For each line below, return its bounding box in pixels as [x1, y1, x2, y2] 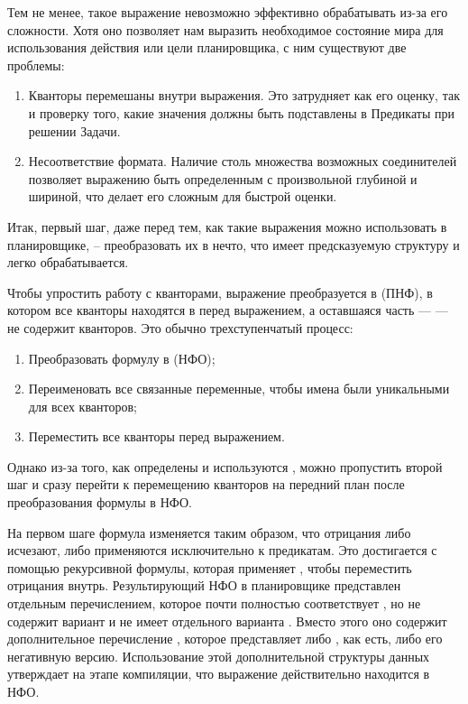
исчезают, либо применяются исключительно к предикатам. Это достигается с [7, 541, 437, 560]
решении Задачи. [28, 121, 121, 140]
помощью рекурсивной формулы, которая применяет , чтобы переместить [7, 558, 412, 577]
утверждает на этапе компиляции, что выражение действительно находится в [7, 664, 430, 683]
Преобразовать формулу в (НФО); [28, 348, 216, 367]
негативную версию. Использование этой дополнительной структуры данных [7, 646, 430, 665]
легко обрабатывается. [7, 253, 129, 272]
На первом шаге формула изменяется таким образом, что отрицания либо [7, 523, 411, 542]
